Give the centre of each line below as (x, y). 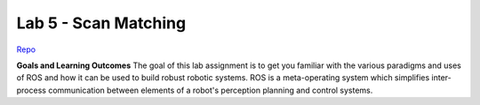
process (31, 90)
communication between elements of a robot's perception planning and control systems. (210, 90)
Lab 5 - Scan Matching (101, 23)
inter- (442, 78)
